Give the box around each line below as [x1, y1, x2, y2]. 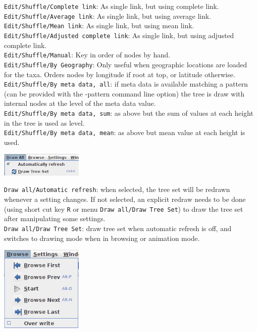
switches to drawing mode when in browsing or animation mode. [4, 233, 200, 243]
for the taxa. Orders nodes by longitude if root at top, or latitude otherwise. [4, 69, 235, 79]
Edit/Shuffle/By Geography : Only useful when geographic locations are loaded [4, 59, 247, 69]
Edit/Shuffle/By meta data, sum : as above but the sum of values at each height [4, 107, 254, 118]
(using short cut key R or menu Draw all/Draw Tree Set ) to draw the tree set [4, 203, 243, 214]
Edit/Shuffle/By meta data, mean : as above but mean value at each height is [4, 127, 245, 138]
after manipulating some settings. [4, 213, 105, 224]
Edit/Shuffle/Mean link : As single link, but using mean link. [4, 20, 194, 31]
